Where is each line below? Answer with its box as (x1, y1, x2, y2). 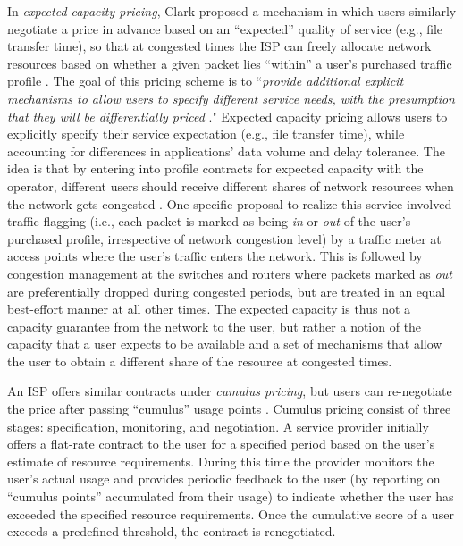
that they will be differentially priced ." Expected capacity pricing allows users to (7, 106, 448, 125)
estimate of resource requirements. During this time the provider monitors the (7, 451, 434, 470)
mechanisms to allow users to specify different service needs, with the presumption (7, 88, 455, 107)
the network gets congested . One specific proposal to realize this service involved (7, 194, 452, 213)
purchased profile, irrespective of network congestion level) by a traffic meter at (7, 229, 442, 248)
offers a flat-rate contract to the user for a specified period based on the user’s (7, 434, 435, 453)
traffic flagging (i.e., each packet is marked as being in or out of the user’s (7, 212, 411, 231)
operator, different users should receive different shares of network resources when (7, 176, 454, 195)
